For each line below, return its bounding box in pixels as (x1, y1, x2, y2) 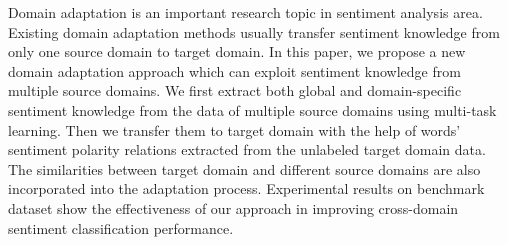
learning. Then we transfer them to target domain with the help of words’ (8, 119, 461, 140)
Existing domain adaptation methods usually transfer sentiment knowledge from (8, 21, 500, 42)
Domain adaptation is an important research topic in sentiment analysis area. (8, 2, 483, 22)
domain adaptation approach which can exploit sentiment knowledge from (8, 60, 461, 81)
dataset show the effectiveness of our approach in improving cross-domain (8, 197, 459, 218)
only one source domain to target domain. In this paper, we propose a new (8, 41, 466, 62)
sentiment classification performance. (8, 217, 234, 238)
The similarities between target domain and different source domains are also (8, 158, 481, 179)
